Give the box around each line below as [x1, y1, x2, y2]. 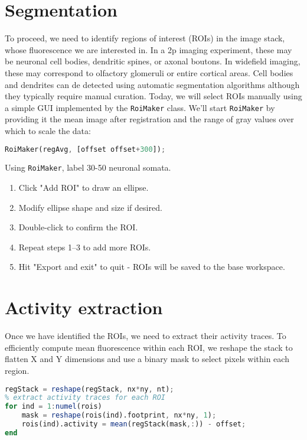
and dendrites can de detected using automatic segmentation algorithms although [5, 78, 300, 90]
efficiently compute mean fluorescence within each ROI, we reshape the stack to [5, 341, 293, 353]
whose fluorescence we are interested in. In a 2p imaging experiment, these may [5, 43, 292, 56]
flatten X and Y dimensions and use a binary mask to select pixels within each [5, 353, 289, 365]
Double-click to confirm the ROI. [18, 221, 138, 233]
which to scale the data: [5, 124, 91, 136]
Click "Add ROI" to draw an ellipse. [18, 181, 149, 194]
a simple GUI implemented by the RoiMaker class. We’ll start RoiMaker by [5, 101, 275, 113]
